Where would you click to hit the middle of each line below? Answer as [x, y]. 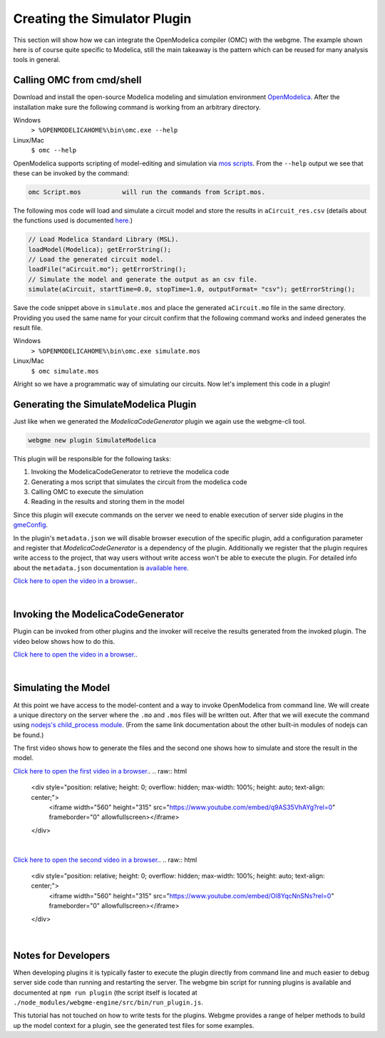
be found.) [29, 735]
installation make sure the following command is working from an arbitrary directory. [137, 107]
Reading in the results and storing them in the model [108, 502]
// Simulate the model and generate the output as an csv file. [143, 279]
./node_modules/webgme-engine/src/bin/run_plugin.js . [108, 1002]
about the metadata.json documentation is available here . [101, 567]
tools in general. [37, 60]
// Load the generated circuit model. [96, 259]
